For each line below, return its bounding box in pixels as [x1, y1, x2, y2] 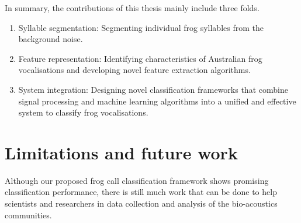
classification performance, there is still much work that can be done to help [5, 186, 277, 198]
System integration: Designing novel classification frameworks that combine [18, 83, 288, 95]
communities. [5, 208, 52, 221]
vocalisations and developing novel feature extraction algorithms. [18, 64, 251, 76]
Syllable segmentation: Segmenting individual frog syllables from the [18, 21, 264, 33]
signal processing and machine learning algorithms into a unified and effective [18, 95, 296, 107]
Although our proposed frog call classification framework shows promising [5, 174, 269, 186]
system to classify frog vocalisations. [18, 106, 148, 119]
